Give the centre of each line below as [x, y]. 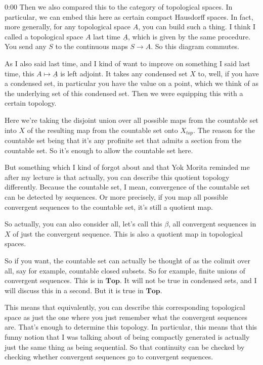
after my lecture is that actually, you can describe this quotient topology [117, 177]
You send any [26, 46]
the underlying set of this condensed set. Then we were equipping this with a [124, 93]
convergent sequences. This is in [54, 280]
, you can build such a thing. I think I [197, 27]
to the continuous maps [92, 46]
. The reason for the [224, 130]
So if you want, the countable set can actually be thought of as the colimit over [127, 260]
